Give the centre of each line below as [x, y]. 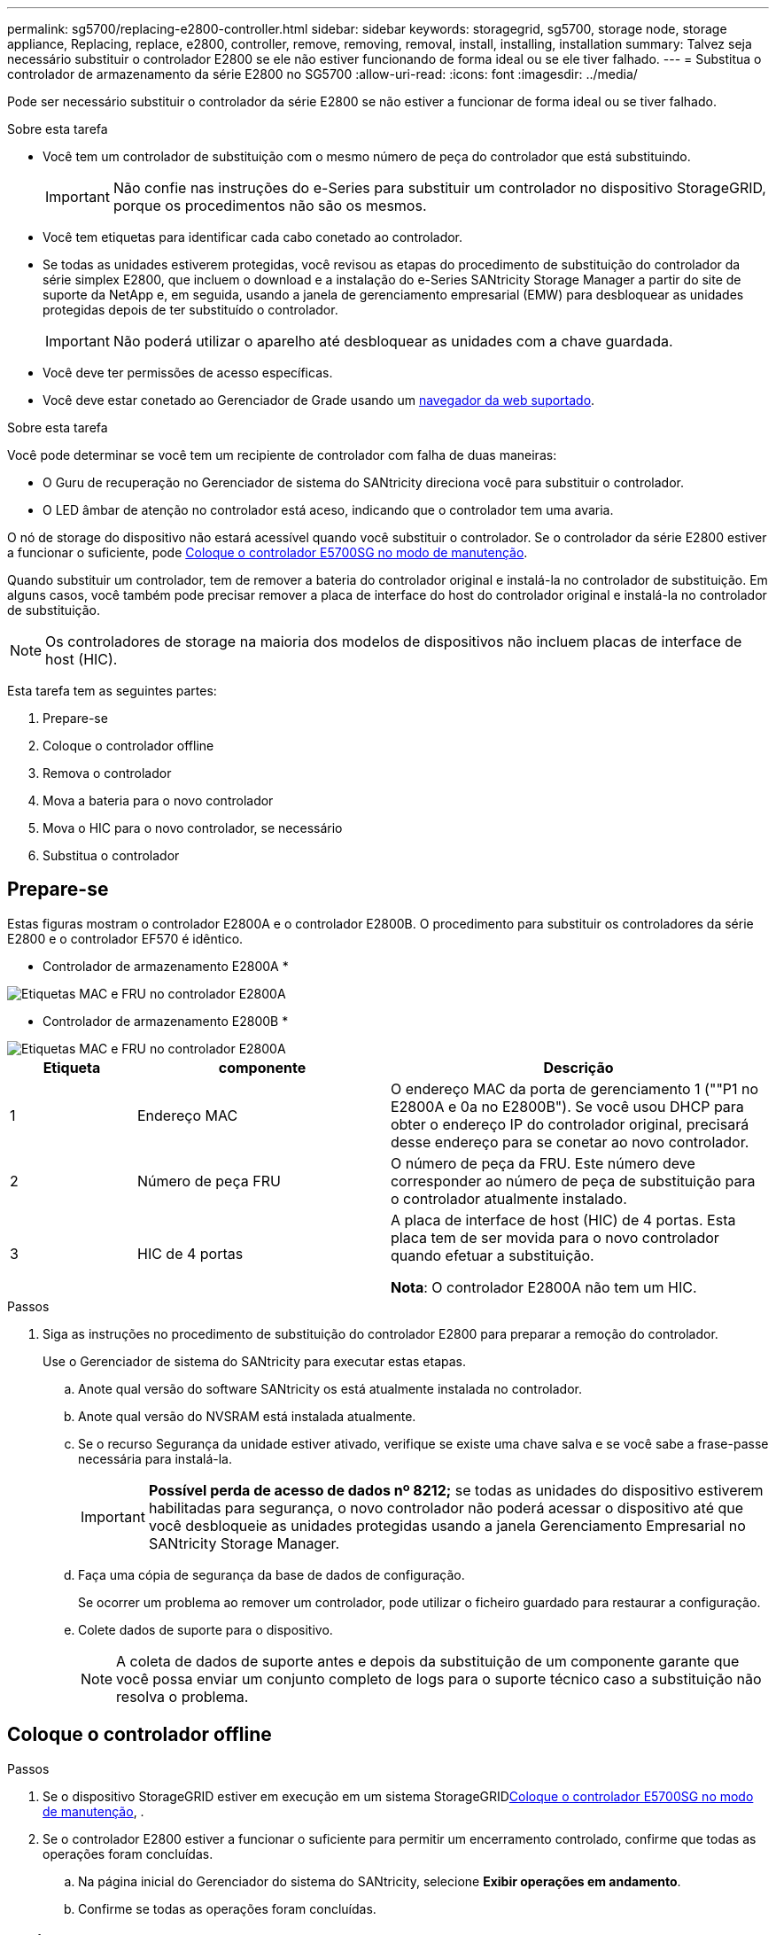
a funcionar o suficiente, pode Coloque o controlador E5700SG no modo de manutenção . [268, 552]
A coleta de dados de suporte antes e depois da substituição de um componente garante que [428, 1661]
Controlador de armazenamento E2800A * [166, 966]
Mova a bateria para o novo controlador [158, 800]
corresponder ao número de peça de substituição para [573, 1181]
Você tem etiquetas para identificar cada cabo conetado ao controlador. [253, 237]
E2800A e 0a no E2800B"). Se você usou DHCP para [567, 1106]
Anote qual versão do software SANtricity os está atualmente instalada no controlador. [330, 1388]
